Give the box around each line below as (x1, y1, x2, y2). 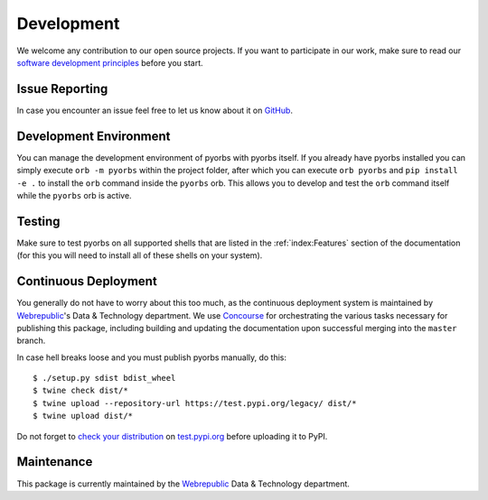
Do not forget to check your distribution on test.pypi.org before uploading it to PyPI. (16, 431, 328, 441)
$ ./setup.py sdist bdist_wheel (33, 373, 176, 384)
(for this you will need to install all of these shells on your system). (16, 250, 263, 261)
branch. (16, 335, 46, 347)
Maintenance (16, 454, 93, 469)
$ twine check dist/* (33, 385, 128, 396)
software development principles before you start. (16, 57, 203, 68)
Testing (16, 213, 61, 229)
